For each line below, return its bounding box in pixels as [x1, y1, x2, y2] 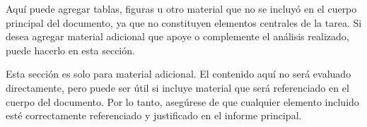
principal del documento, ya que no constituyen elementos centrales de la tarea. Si [6, 15, 362, 30]
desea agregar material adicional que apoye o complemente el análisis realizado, [6, 29, 349, 44]
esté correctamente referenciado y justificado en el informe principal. [6, 108, 302, 123]
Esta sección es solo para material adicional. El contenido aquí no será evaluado [6, 66, 351, 81]
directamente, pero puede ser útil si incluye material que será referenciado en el [6, 80, 349, 95]
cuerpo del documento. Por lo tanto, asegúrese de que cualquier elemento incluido [6, 94, 359, 109]
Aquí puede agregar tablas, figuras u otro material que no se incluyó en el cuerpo [6, 1, 357, 16]
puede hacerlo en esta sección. [6, 42, 135, 57]
